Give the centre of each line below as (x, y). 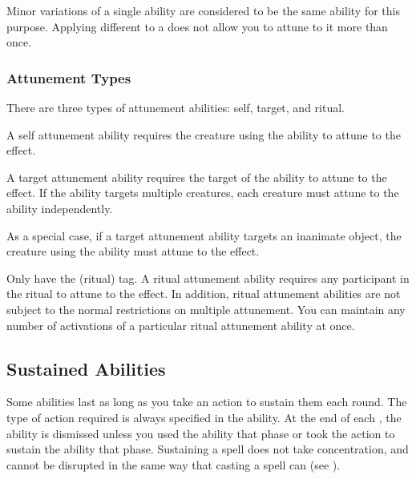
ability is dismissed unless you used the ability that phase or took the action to (201, 433)
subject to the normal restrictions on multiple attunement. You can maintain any (206, 309)
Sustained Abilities (86, 368)
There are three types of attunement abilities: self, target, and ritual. (176, 107)
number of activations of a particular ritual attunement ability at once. (181, 325)
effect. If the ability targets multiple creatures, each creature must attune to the (203, 193)
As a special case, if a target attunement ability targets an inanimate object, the (204, 235)
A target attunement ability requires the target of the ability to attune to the (197, 177)
